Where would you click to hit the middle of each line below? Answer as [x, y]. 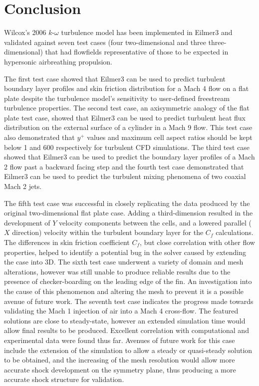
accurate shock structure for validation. [64, 379]
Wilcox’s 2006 [25, 32]
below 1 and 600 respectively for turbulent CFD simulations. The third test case [127, 147]
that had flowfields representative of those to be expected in [137, 52]
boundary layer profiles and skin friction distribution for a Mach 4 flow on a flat [127, 88]
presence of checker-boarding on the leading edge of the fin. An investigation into [128, 281]
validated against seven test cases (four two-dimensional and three [105, 42]
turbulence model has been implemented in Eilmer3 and [147, 32]
